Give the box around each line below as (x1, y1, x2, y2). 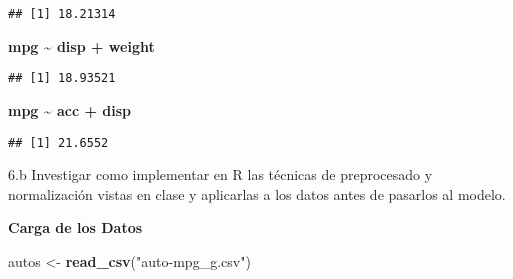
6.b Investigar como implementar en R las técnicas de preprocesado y (8, 164, 433, 185)
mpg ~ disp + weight (8, 35, 155, 56)
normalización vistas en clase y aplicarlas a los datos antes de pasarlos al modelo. (8, 183, 506, 204)
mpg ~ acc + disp (8, 99, 132, 120)
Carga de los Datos (8, 217, 143, 238)
